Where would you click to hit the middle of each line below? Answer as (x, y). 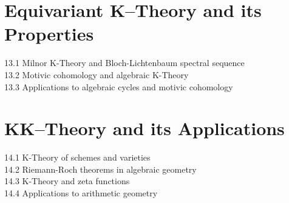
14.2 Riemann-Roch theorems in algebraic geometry (100, 169)
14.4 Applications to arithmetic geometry (81, 193)
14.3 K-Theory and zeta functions (67, 181)
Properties (49, 34)
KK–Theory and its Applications (144, 128)
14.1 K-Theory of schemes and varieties (77, 157)
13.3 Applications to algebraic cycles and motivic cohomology (119, 86)
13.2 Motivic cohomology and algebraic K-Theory (97, 74)
